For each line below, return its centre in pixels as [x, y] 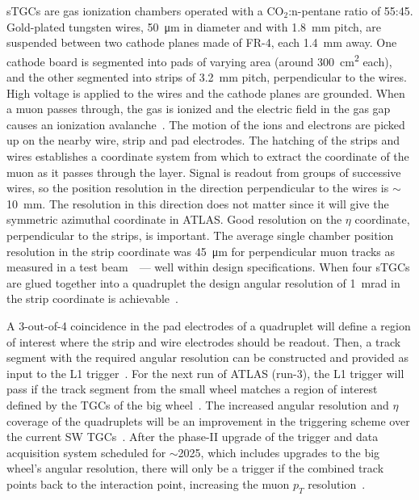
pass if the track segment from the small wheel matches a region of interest [192, 389]
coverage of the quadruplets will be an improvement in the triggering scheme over [208, 420]
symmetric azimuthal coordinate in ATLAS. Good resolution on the [174, 219]
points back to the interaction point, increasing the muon [148, 483]
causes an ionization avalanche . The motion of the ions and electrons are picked [206, 124]
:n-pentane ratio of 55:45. [351, 11]
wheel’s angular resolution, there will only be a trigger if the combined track [195, 468]
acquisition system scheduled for [86, 452]
